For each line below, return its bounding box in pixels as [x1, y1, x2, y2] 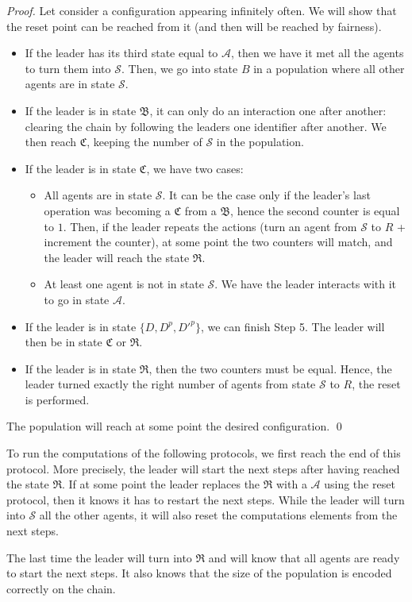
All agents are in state [44, 187, 152, 203]
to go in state [44, 291, 110, 307]
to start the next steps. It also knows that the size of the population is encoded [6, 565, 392, 581]
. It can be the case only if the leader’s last [162, 187, 371, 203]
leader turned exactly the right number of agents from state [25, 376, 316, 392]
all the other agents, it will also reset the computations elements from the [39, 507, 398, 523]
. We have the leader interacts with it [214, 276, 397, 292]
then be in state [25, 334, 102, 350]
